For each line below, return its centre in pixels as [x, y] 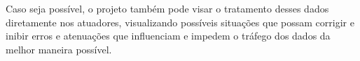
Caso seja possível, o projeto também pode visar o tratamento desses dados [167, 8]
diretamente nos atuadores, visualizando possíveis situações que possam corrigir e [180, 22]
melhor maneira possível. [59, 49]
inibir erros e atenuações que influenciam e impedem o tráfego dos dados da [168, 36]
